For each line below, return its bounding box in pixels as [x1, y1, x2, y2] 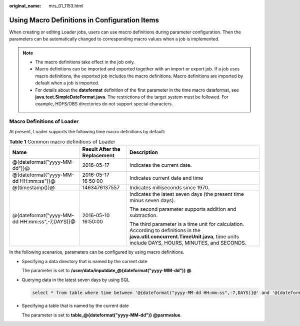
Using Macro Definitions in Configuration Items [9, 15, 159, 24]
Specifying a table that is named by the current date [21, 303, 129, 309]
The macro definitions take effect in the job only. [35, 59, 135, 65]
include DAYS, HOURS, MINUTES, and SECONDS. [129, 240, 247, 247]
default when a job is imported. [35, 80, 99, 86]
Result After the [82, 146, 121, 153]
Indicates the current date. [129, 162, 192, 169]
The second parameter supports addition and [129, 206, 236, 213]
